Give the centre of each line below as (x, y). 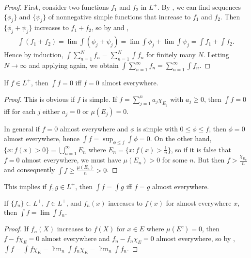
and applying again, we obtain (74, 65)
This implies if (25, 186)
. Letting (216, 55)
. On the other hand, (181, 138)
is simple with (157, 129)
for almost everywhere (199, 202)
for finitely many (171, 55)
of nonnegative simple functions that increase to (119, 16)
